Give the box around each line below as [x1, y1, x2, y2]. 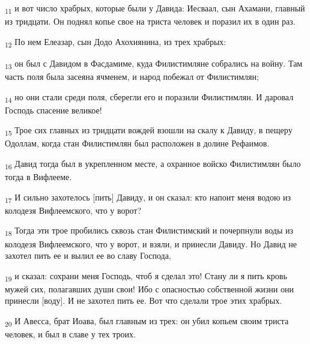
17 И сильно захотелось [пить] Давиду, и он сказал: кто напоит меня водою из [5, 190, 291, 205]
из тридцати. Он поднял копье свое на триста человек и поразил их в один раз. [5, 15, 296, 28]
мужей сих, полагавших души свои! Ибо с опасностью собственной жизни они [5, 282, 294, 295]
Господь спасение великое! [5, 103, 102, 116]
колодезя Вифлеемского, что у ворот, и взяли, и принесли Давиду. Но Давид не [5, 237, 297, 250]
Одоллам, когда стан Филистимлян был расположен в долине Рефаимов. [5, 137, 270, 149]
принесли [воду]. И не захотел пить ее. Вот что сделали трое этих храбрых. [5, 294, 282, 307]
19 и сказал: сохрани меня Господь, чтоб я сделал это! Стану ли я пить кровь [5, 269, 287, 283]
